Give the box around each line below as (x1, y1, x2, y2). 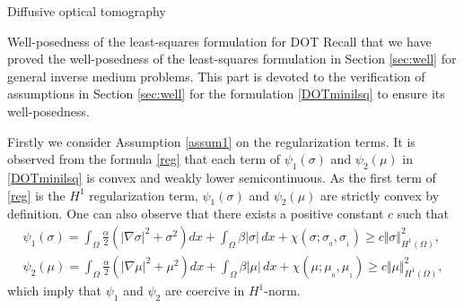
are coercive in (164, 281, 245, 299)
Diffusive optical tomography (7, 2, 166, 20)
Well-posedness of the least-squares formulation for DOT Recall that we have (7, 31, 432, 50)
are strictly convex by (320, 185, 440, 204)
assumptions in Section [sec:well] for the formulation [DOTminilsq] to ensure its (7, 84, 445, 103)
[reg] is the (7, 185, 66, 204)
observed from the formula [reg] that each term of (7, 150, 280, 168)
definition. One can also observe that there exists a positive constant (7, 204, 384, 223)
